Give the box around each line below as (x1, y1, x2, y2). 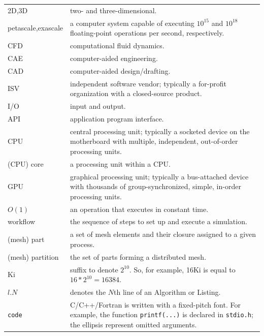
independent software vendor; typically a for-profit (70, 78, 226, 88)
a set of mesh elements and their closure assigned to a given (70, 229, 256, 239)
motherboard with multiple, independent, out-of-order (70, 136, 238, 146)
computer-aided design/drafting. (70, 65, 171, 76)
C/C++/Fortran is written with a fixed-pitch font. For (70, 299, 241, 310)
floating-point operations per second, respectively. (70, 27, 224, 38)
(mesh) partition (8, 251, 59, 262)
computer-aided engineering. (70, 52, 158, 63)
